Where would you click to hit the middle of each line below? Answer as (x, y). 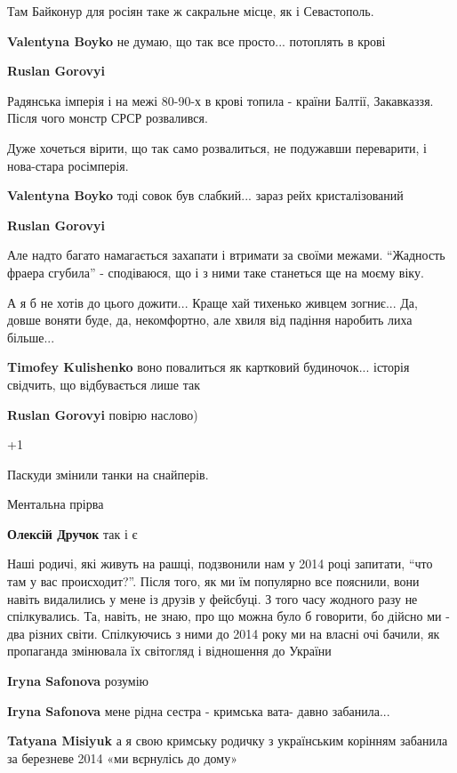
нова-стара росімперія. (68, 165)
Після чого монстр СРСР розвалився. (108, 118)
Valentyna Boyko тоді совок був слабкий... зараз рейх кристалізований (205, 195)
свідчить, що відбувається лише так (104, 384)
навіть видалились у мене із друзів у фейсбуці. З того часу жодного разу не (212, 598)
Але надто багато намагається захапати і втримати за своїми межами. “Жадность (226, 255)
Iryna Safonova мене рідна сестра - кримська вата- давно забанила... (199, 710)
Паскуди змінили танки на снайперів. (108, 474)
